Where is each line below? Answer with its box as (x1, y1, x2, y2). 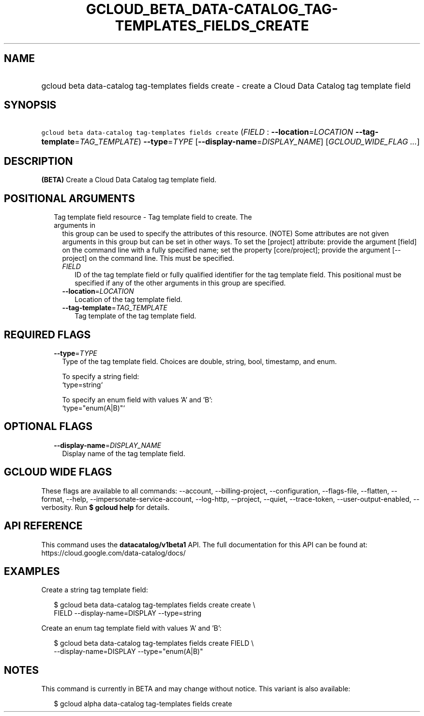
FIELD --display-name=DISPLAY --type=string (54, 609, 202, 618)
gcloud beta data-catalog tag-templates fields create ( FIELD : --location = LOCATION (41, 127, 353, 137)
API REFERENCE (4, 520, 83, 532)
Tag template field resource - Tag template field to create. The (54, 213, 252, 222)
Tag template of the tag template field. (75, 312, 197, 320)
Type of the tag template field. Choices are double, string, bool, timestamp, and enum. (62, 357, 337, 366)
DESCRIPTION (4, 155, 73, 167)
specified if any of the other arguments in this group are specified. (75, 279, 286, 287)
